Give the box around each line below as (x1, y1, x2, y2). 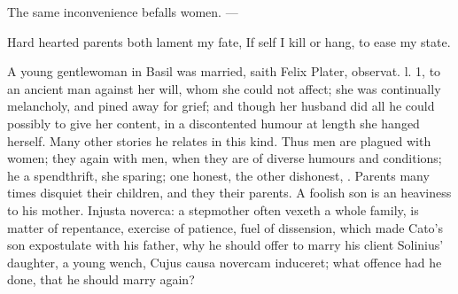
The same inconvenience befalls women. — (7, 3, 238, 20)
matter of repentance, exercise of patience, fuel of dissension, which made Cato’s (7, 218, 444, 236)
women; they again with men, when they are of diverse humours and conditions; (7, 149, 442, 167)
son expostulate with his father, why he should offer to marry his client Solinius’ (7, 236, 444, 254)
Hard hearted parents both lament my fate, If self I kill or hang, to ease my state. (7, 32, 451, 50)
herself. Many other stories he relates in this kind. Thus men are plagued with (7, 131, 431, 150)
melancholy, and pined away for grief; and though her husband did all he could (7, 97, 435, 115)
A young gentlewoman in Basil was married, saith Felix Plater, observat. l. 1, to (7, 62, 441, 81)
